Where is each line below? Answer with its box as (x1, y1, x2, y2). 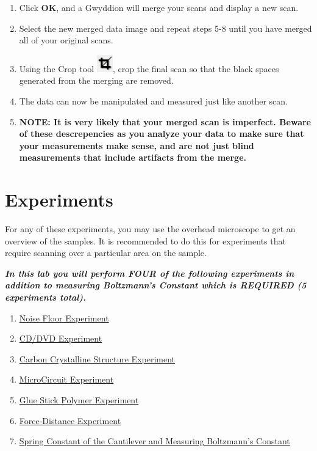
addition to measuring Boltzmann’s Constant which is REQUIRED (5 (5, 279, 307, 291)
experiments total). (5, 291, 87, 304)
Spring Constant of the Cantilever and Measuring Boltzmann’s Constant (19, 435, 290, 447)
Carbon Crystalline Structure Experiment (19, 352, 176, 365)
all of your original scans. (19, 34, 113, 46)
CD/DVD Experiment (19, 332, 102, 345)
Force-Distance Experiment (19, 414, 121, 427)
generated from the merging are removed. (19, 74, 174, 87)
